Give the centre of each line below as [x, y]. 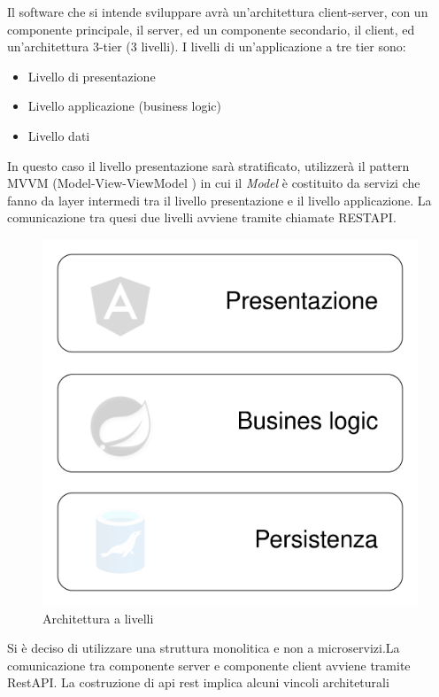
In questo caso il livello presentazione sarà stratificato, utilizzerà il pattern [208, 165]
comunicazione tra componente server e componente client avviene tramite [209, 665]
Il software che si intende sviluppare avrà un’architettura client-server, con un [218, 12]
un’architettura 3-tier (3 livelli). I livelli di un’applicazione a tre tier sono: [207, 46]
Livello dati [59, 135]
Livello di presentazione [92, 76]
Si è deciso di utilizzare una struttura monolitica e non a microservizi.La [204, 648]
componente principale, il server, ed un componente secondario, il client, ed [211, 29]
